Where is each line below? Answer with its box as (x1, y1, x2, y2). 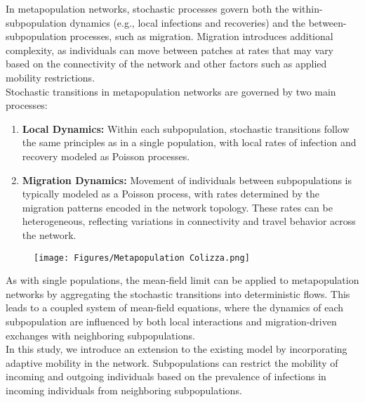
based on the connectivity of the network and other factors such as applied (6, 56, 327, 71)
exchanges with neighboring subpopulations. (6, 328, 195, 342)
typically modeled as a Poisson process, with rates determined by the (22, 186, 319, 201)
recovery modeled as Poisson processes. (22, 148, 190, 163)
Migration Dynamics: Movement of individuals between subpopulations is (22, 172, 352, 187)
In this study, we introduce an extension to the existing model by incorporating (6, 342, 347, 356)
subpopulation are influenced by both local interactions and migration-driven (6, 313, 337, 328)
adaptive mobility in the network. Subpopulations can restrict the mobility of (6, 355, 338, 370)
